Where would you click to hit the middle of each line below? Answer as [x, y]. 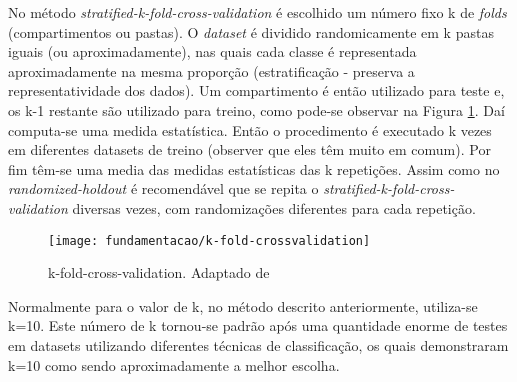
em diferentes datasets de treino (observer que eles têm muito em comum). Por [249, 149]
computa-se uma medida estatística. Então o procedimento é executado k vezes [250, 129]
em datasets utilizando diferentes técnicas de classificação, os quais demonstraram [258, 344]
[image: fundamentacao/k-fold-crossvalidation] [209, 240]
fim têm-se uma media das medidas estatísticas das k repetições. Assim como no [254, 168]
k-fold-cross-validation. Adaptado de [159, 272]
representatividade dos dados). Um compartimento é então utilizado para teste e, [256, 90]
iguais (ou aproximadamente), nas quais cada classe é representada [212, 51]
